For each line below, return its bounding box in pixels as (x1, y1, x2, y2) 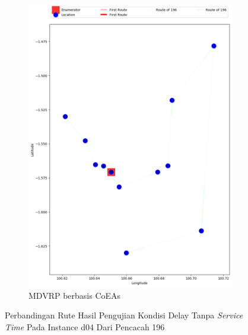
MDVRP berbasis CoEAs (28, 289, 121, 301)
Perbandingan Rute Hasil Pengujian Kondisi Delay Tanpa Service (5, 309, 243, 321)
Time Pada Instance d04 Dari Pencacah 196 (5, 320, 165, 333)
